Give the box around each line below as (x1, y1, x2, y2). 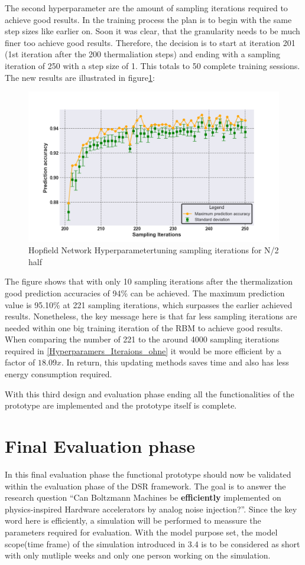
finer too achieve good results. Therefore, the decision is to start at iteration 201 (5, 36, 296, 48)
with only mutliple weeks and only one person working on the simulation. (5, 549, 271, 561)
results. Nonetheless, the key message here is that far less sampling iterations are (5, 310, 297, 322)
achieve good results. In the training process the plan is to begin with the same (5, 13, 292, 25)
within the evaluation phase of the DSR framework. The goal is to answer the (5, 479, 286, 492)
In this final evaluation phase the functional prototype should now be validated (5, 468, 291, 480)
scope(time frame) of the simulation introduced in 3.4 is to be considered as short (5, 537, 300, 550)
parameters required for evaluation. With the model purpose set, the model (5, 525, 278, 538)
